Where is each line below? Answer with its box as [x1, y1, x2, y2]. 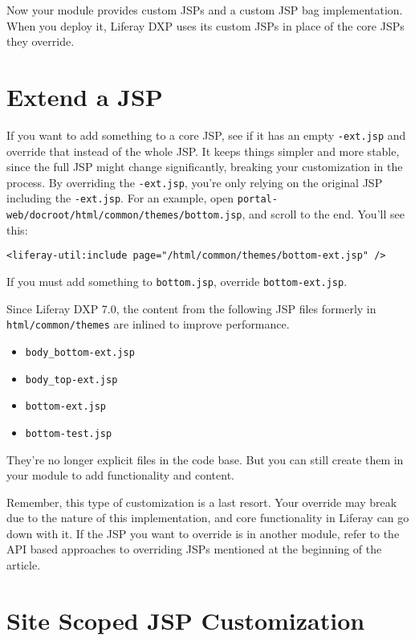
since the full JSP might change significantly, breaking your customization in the [6, 158, 403, 175]
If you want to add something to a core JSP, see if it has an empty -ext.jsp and [6, 126, 406, 143]
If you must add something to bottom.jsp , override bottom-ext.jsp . [6, 272, 348, 289]
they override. [6, 33, 75, 50]
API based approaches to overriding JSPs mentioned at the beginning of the [6, 541, 382, 557]
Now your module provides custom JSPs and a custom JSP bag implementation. [6, 2, 403, 18]
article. [6, 557, 41, 574]
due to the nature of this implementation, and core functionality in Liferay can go [6, 509, 409, 526]
